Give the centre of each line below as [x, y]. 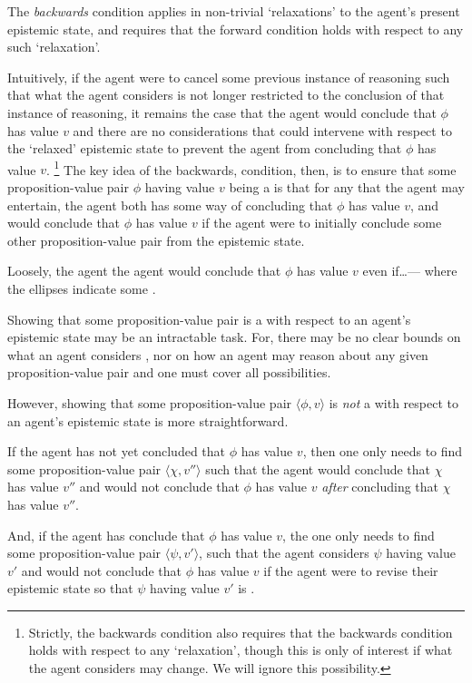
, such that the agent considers [284, 553]
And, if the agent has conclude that [106, 535]
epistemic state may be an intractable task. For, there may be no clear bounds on [234, 337]
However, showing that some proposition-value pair [150, 402]
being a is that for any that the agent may [347, 187]
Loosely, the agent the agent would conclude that [144, 271]
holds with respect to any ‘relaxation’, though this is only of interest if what [241, 650]
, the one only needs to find [359, 535]
